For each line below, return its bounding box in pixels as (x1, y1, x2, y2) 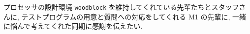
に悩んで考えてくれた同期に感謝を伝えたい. (3, 21, 143, 31)
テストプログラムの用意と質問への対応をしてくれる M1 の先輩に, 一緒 (21, 11, 247, 21)
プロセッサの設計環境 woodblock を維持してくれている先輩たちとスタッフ (3, 2, 239, 12)
